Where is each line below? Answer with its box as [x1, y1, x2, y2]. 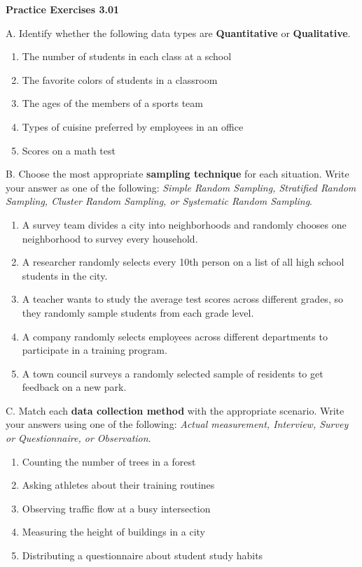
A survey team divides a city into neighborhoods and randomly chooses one [22, 217, 347, 231]
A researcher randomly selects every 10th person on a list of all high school [22, 254, 344, 269]
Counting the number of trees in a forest [22, 454, 196, 468]
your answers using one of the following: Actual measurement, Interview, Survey [6, 417, 349, 431]
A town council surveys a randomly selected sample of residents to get [22, 366, 323, 380]
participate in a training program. [22, 343, 167, 357]
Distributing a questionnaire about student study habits [22, 548, 263, 563]
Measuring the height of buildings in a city [22, 524, 205, 539]
